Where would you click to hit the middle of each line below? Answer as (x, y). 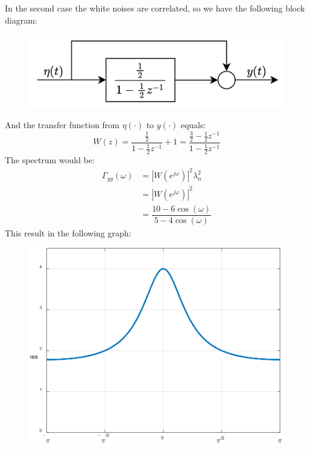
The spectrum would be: (50, 160)
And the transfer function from (62, 125)
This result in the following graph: (68, 233)
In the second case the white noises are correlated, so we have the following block (155, 8)
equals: (193, 125)
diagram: (21, 20)
